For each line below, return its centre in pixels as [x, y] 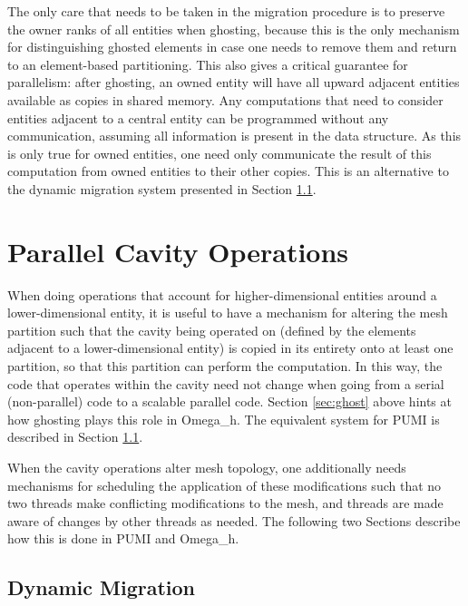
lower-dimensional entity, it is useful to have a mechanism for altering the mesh [228, 313]
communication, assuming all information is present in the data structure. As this [234, 136]
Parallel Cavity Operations [178, 251]
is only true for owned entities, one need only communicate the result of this [219, 153]
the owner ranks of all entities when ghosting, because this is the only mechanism [234, 29]
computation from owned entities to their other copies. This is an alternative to [228, 171]
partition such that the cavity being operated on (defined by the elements [212, 330]
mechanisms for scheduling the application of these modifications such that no [224, 485]
